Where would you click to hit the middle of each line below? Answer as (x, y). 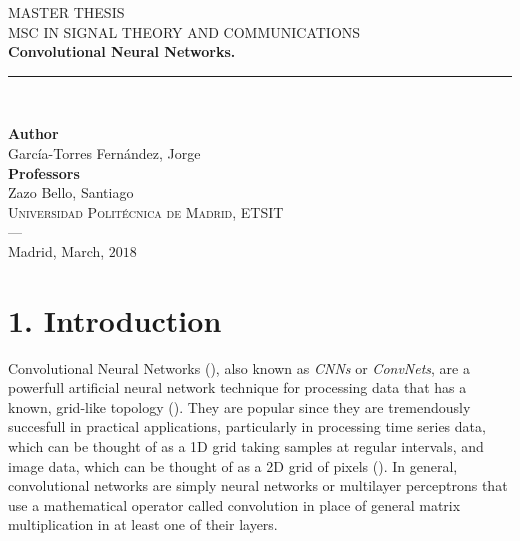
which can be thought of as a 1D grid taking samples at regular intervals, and (246, 446)
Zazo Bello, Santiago (71, 192)
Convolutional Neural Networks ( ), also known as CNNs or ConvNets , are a (239, 367)
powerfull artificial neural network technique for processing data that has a (237, 387)
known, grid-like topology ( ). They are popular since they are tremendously (239, 406)
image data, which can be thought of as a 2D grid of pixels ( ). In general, (233, 465)
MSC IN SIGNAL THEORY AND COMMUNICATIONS (184, 31)
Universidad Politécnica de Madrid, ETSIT (146, 211)
